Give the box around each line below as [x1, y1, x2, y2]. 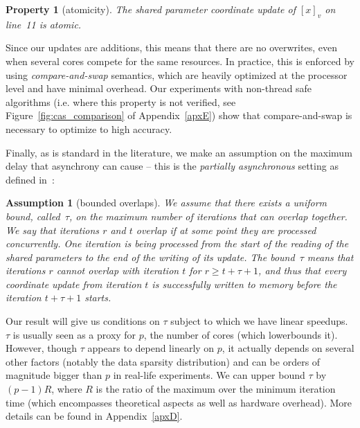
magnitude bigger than [6, 368, 102, 382]
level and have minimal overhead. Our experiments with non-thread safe [6, 81, 312, 96]
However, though [6, 341, 78, 355]
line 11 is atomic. [6, 17, 82, 31]
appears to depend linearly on [87, 341, 215, 355]
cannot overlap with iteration [56, 263, 179, 278]
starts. [84, 290, 111, 305]
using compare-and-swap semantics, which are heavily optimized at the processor [6, 67, 348, 82]
